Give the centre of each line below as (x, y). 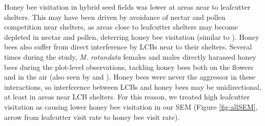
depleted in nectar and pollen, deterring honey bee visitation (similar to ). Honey (132, 36)
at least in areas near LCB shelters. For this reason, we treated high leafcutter (127, 97)
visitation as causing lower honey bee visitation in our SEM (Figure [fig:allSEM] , (131, 106)
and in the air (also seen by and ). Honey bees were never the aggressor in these (130, 77)
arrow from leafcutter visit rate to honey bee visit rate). (92, 117)
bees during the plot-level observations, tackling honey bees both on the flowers (129, 67)
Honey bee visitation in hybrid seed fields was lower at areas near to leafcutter (127, 7)
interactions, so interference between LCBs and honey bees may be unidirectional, (133, 86)
